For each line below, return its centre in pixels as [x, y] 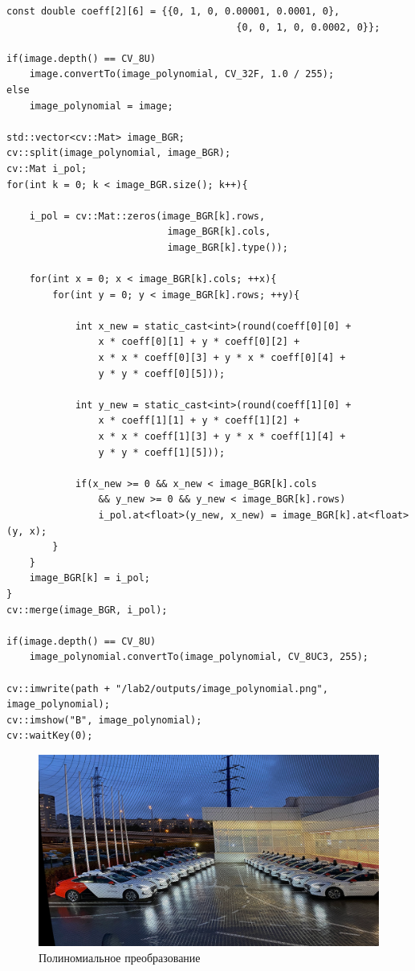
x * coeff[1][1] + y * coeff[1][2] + [199, 421]
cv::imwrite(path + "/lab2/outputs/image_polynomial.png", [167, 688]
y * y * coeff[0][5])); [162, 373]
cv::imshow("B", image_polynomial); [104, 720]
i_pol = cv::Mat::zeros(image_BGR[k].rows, [147, 216]
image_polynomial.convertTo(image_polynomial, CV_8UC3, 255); [199, 657]
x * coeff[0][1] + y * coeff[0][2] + [199, 342]
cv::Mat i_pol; [47, 168]
